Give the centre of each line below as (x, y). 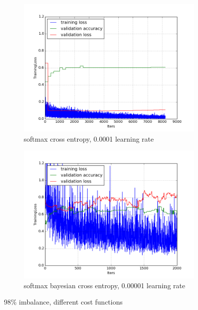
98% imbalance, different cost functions (63, 302)
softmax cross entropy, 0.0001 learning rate (89, 138)
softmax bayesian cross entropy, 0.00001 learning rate (104, 285)
